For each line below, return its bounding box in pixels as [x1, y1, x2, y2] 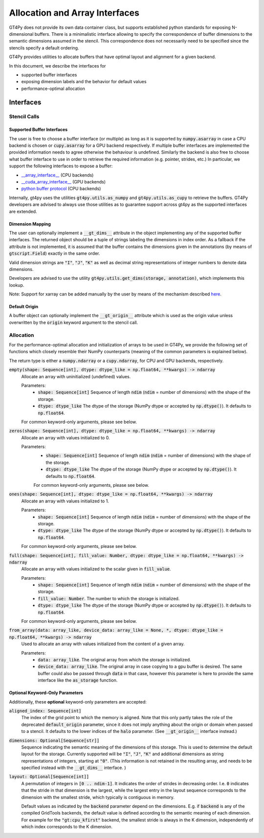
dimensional [9, 31, 34, 37]
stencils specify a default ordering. [9, 45, 79, 51]
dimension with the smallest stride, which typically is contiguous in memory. [21, 794, 175, 800]
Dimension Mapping [9, 221, 51, 227]
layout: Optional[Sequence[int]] [9, 774, 89, 780]
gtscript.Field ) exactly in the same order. [9, 250, 100, 256]
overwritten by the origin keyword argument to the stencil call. [9, 319, 138, 325]
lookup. [9, 282, 24, 288]
